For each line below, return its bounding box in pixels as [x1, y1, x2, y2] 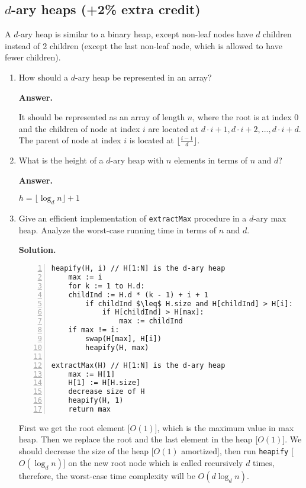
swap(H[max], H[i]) [85, 335, 162, 343]
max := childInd [119, 317, 183, 326]
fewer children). [5, 51, 61, 63]
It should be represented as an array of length [18, 111, 185, 123]
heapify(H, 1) [68, 396, 124, 405]
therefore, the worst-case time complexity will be [18, 469, 195, 481]
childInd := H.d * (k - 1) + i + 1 [68, 290, 208, 299]
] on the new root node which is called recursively [63, 456, 243, 468]
